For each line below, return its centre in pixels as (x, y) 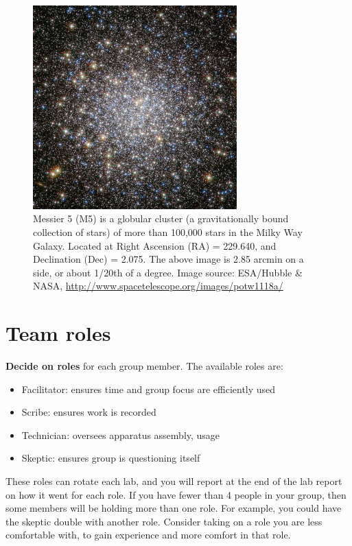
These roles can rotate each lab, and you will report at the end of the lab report (174, 481)
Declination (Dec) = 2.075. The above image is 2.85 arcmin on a (168, 259)
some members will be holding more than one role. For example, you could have (174, 508)
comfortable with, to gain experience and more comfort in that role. (148, 535)
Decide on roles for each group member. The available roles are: (144, 366)
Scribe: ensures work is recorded (89, 412)
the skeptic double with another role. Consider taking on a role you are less (164, 521)
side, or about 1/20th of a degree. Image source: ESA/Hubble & (168, 272)
